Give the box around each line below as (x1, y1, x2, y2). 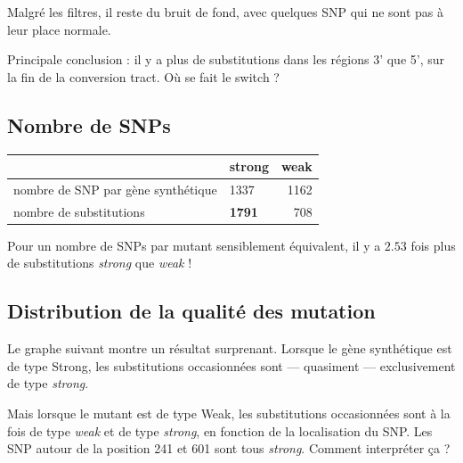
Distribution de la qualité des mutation (7, 297, 376, 325)
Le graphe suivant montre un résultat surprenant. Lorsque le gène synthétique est (7, 339, 452, 358)
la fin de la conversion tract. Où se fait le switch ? (7, 67, 280, 86)
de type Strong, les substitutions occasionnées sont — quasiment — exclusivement (7, 356, 456, 375)
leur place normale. (7, 20, 111, 38)
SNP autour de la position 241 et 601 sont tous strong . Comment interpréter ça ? (7, 439, 451, 458)
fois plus (410, 236, 456, 254)
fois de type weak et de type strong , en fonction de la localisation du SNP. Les (7, 421, 433, 440)
